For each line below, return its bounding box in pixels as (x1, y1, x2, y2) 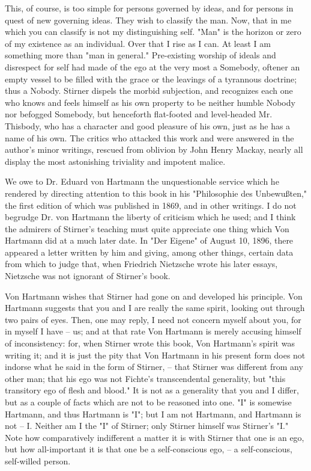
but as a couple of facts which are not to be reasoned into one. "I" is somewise (5, 396, 292, 408)
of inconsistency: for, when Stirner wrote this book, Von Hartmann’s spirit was (5, 337, 295, 349)
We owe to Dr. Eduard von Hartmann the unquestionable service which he (5, 175, 279, 188)
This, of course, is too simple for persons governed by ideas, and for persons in (5, 2, 294, 14)
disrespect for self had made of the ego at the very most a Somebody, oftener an (5, 60, 300, 73)
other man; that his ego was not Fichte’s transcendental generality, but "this (5, 372, 286, 384)
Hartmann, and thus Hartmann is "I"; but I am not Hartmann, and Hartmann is (5, 407, 301, 420)
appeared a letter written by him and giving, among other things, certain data (5, 245, 294, 258)
